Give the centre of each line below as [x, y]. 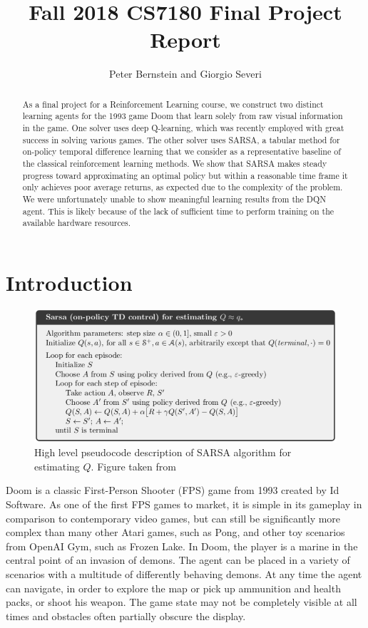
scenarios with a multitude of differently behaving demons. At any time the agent [184, 573]
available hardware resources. [76, 223]
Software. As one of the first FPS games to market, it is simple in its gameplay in [184, 504]
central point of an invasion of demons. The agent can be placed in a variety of [178, 560]
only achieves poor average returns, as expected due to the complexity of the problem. [183, 187]
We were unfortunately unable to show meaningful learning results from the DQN [174, 199]
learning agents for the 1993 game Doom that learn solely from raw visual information [183, 116]
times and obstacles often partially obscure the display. [126, 616]
